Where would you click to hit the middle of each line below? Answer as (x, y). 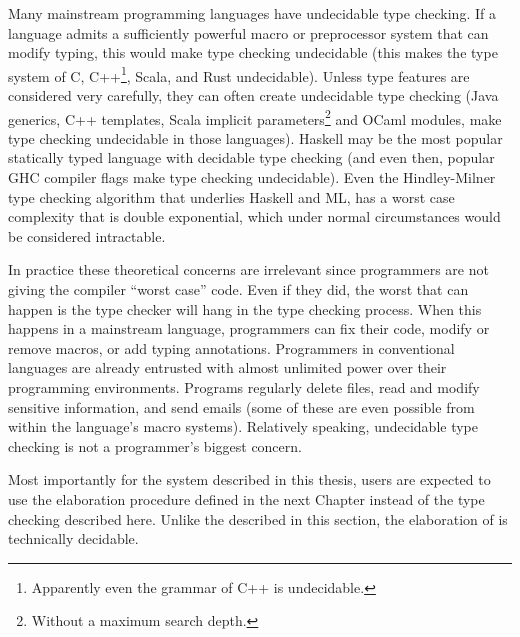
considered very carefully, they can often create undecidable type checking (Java (253, 95)
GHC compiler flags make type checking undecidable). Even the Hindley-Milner (252, 177)
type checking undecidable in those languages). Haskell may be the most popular (255, 137)
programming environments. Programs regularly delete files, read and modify (244, 387)
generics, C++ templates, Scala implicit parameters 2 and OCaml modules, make (255, 117)
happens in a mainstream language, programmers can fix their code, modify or (249, 328)
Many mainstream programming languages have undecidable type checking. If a (252, 13)
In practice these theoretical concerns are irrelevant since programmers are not (248, 269)
